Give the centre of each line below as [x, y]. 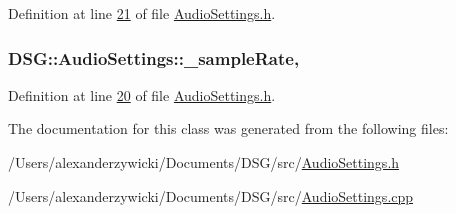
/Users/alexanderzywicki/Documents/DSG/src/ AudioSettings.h [204, 162]
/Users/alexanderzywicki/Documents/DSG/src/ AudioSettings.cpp [211, 195]
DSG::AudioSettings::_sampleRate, [154, 57]
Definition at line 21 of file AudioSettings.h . [142, 13]
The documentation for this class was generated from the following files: [228, 128]
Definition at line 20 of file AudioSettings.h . [142, 94]
